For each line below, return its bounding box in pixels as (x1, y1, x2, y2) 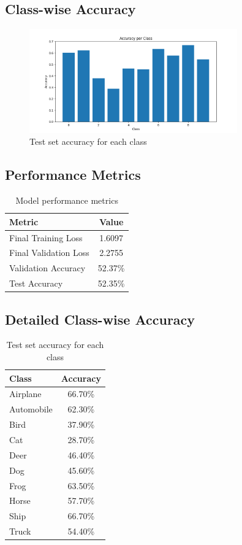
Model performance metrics (15, 194, 118, 207)
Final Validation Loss (9, 246, 89, 259)
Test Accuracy (9, 277, 63, 290)
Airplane (9, 387, 42, 400)
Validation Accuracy (9, 261, 86, 274)
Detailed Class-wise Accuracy (5, 309, 195, 328)
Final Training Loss (9, 231, 83, 244)
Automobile (9, 403, 53, 416)
